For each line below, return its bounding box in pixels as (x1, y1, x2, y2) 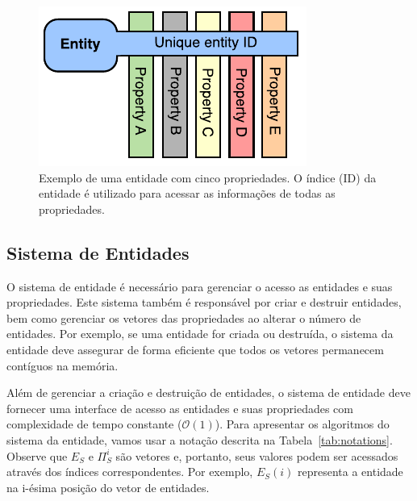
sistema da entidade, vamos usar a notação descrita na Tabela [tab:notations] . (6, 431, 393, 448)
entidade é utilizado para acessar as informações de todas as (39, 185, 336, 202)
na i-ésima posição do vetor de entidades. (6, 478, 210, 495)
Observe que (6, 447, 68, 464)
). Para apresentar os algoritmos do (215, 415, 390, 432)
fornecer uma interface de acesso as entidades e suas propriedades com (6, 399, 353, 416)
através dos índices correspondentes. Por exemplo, (6, 463, 253, 480)
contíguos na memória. (6, 357, 119, 374)
